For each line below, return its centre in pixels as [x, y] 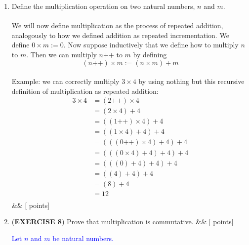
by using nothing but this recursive [191, 81]
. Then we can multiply [62, 54]
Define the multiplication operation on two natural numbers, [103, 6]
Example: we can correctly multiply [65, 81]
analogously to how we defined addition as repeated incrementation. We [120, 35]
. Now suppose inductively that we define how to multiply [151, 45]
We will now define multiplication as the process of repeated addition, [117, 25]
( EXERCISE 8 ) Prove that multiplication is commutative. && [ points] [123, 222]
